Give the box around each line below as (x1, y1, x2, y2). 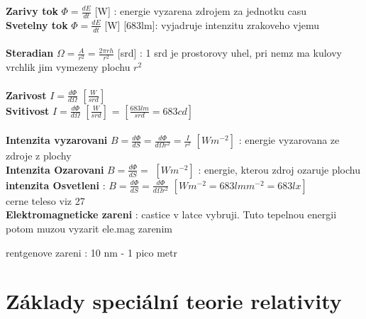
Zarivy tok (6, 4, 58, 18)
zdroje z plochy (6, 148, 72, 163)
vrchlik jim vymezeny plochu (6, 60, 131, 74)
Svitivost (6, 103, 50, 118)
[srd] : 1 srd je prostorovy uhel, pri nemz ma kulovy (117, 45, 342, 60)
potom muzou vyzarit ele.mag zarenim (6, 220, 172, 235)
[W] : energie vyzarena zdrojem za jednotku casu (94, 4, 307, 18)
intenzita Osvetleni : (6, 177, 106, 192)
